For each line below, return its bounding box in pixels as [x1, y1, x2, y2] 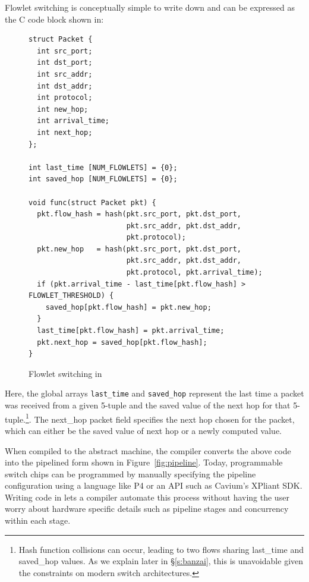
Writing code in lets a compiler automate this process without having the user [5, 490, 289, 503]
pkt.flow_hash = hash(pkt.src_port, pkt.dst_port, [37, 210, 241, 219]
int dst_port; [37, 58, 93, 67]
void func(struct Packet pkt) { [29, 198, 156, 207]
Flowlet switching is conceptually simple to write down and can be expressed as [5, 1, 295, 13]
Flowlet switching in [29, 367, 102, 379]
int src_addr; [37, 70, 93, 78]
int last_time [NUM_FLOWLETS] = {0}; [29, 163, 178, 172]
